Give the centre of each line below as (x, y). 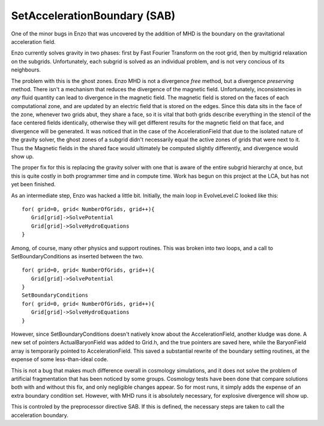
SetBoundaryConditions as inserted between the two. (77, 256)
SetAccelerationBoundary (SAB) (93, 16)
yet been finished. (34, 184)
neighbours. (26, 70)
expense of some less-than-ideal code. (60, 359)
